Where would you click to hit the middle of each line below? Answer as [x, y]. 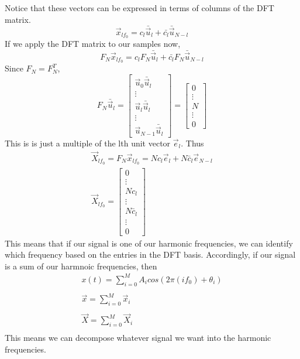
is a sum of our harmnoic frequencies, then [81, 266]
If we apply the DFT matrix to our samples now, [93, 44]
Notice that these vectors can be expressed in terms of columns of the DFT [139, 8]
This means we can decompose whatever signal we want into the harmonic [138, 338]
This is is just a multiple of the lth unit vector [88, 143]
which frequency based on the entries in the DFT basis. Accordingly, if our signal [150, 254]
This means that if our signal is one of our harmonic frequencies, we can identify [149, 243]
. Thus [192, 143]
